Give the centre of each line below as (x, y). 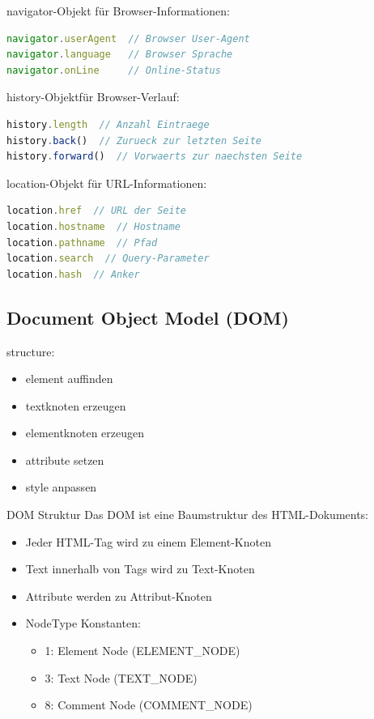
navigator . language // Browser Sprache (120, 55)
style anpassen (61, 487)
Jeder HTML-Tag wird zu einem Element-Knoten (148, 541)
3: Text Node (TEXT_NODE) (121, 677)
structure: (31, 351)
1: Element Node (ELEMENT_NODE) (142, 651)
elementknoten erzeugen (85, 433)
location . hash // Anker (73, 274)
